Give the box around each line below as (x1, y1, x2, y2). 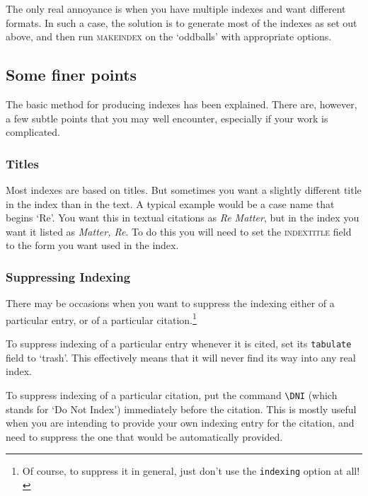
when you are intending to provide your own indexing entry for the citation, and (6, 415, 355, 430)
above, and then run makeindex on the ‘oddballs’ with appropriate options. (6, 29, 332, 44)
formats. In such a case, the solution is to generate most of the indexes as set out (6, 15, 357, 30)
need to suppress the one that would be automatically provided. (6, 429, 283, 444)
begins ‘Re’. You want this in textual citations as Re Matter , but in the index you (6, 210, 360, 225)
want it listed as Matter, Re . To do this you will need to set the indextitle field (6, 224, 352, 238)
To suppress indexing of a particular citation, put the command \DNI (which (6, 387, 338, 402)
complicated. (6, 125, 60, 139)
